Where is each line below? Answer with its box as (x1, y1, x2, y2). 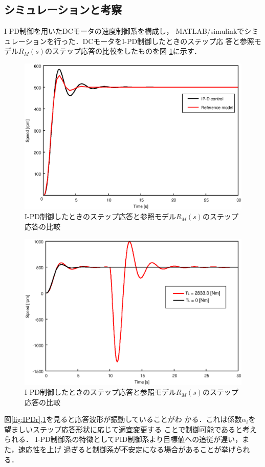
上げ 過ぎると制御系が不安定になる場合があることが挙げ (47, 444, 236, 455)
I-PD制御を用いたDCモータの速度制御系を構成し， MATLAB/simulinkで (4, 26, 245, 36)
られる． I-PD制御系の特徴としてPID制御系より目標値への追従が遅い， (4, 434, 242, 444)
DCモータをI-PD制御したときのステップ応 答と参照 (82, 35, 254, 46)
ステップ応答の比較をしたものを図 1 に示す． (52, 46, 202, 56)
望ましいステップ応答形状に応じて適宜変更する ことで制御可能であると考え (4, 423, 257, 434)
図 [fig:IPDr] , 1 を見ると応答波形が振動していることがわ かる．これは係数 (4, 414, 242, 424)
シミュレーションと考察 (4, 2, 122, 17)
